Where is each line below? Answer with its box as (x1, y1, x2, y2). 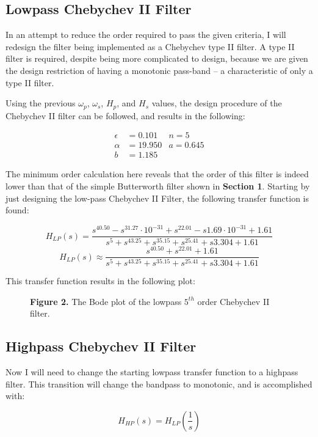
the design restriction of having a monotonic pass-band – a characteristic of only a (5, 64, 313, 76)
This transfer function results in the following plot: (5, 274, 195, 287)
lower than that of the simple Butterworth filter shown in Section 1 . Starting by (5, 179, 310, 192)
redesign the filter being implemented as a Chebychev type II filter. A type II (5, 40, 295, 53)
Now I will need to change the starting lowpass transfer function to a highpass (5, 365, 298, 378)
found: (5, 204, 29, 216)
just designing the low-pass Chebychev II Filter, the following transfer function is (5, 191, 309, 204)
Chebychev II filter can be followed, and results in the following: (5, 109, 245, 122)
